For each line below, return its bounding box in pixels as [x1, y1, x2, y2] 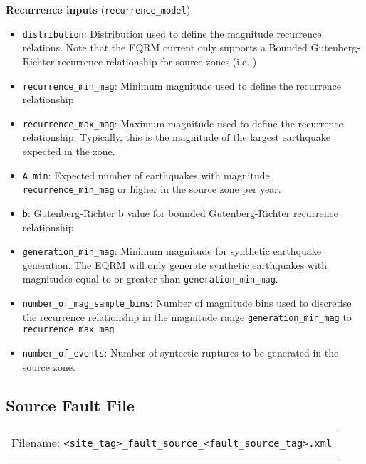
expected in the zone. [22, 144, 115, 158]
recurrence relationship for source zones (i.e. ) [58, 53, 257, 68]
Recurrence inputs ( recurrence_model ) [6, 2, 191, 16]
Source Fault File [6, 394, 135, 416]
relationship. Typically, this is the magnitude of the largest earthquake [22, 130, 330, 144]
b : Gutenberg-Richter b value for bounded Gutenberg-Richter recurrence [22, 205, 339, 220]
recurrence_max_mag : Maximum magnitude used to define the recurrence [22, 115, 343, 130]
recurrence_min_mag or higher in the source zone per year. [22, 181, 281, 196]
